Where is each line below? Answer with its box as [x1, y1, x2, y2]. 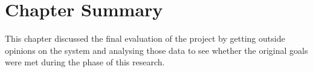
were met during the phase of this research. [5, 56, 165, 68]
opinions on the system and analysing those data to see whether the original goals [5, 44, 308, 56]
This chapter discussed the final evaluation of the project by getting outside [5, 32, 285, 45]
